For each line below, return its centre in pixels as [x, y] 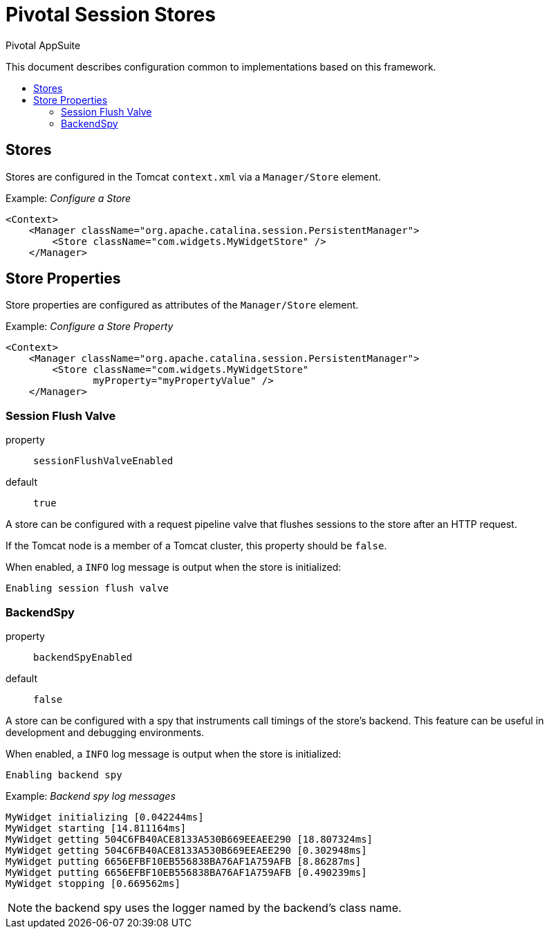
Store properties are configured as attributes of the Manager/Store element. [182, 305]
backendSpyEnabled [83, 657]
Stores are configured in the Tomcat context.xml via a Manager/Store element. [193, 176]
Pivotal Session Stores [111, 15]
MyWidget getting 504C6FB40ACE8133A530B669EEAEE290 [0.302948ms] [186, 850]
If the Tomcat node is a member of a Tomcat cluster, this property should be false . [196, 546]
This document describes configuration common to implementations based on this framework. [221, 66]
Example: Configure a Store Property [90, 327]
